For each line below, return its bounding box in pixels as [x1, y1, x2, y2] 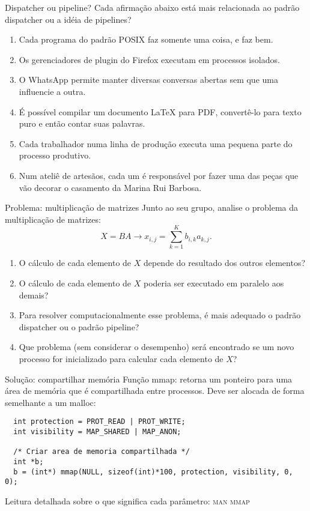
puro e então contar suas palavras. [19, 117, 145, 130]
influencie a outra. [19, 85, 86, 97]
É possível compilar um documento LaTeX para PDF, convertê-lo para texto [19, 105, 302, 118]
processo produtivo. [19, 149, 91, 162]
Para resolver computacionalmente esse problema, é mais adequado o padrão [19, 309, 301, 321]
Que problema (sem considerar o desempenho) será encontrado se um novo [19, 340, 294, 353]
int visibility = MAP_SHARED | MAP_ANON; [13, 428, 181, 437]
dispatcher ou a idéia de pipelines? [5, 13, 132, 25]
